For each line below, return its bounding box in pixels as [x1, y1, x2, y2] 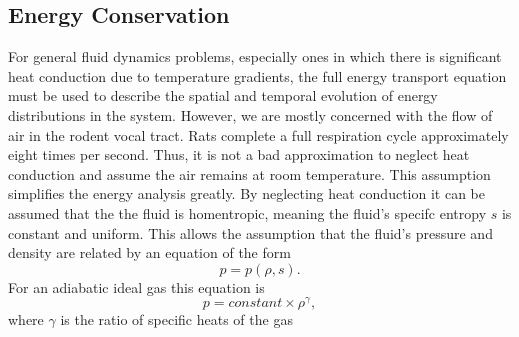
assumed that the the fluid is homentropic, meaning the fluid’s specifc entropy [8, 202, 487, 223]
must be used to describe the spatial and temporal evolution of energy [8, 85, 438, 106]
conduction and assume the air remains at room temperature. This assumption [8, 163, 491, 184]
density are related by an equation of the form [8, 242, 291, 263]
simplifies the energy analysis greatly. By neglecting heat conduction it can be [8, 183, 485, 204]
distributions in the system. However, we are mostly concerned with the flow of [8, 104, 493, 125]
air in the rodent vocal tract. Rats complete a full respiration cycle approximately [8, 124, 509, 145]
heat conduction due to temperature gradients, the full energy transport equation [8, 65, 507, 86]
